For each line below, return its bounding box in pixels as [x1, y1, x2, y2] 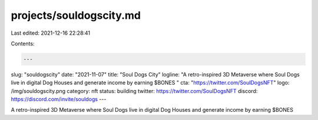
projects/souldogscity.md [11, 9, 141, 22]
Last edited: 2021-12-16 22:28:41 [11, 29, 91, 36]
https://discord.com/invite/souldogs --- [11, 96, 107, 103]
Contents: [11, 40, 35, 47]
